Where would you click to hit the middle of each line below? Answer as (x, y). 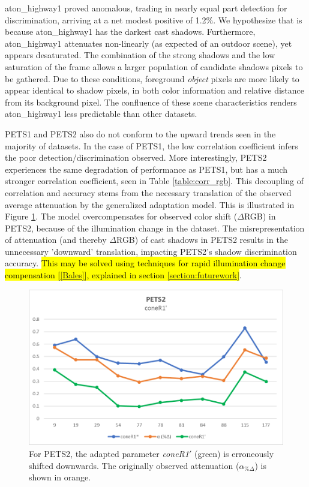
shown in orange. (60, 477)
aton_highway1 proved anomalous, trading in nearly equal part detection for (146, 8)
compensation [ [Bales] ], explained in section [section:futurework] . (123, 275)
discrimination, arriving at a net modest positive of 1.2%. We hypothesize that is (154, 19)
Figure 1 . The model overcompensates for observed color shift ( (121, 216)
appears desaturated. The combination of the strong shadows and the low (140, 55)
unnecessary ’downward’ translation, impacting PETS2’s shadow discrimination (151, 251)
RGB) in (260, 216)
